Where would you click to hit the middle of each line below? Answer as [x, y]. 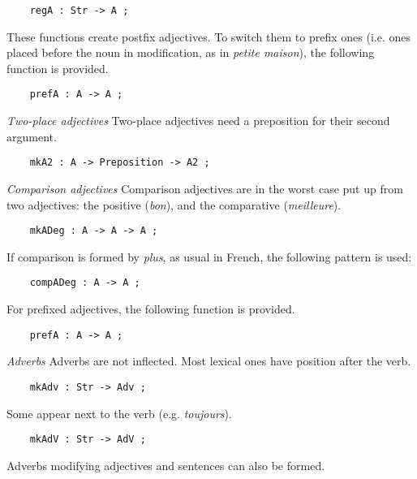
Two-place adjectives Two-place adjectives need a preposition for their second [198, 121]
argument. [32, 136]
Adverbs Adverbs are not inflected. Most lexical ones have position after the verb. [209, 361]
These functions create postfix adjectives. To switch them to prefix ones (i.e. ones [208, 36]
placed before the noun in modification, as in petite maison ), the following [191, 52]
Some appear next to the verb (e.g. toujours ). [119, 413]
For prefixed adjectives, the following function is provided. [151, 309]
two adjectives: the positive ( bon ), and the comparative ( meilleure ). [174, 204]
